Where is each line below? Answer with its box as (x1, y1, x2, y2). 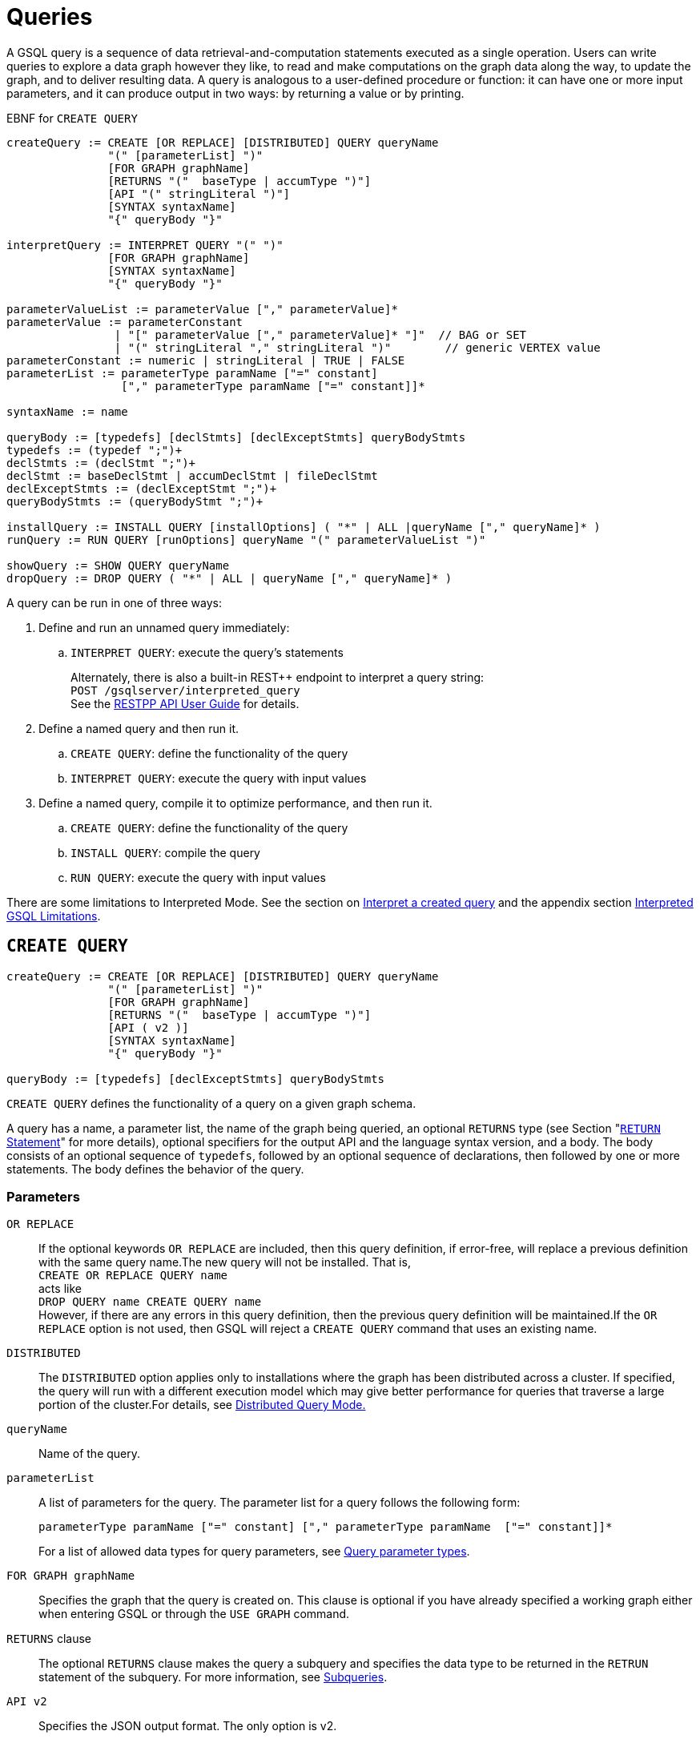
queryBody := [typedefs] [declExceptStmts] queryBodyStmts (6, 1072, 385, 1085)
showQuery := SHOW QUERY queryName (6, 558, 230, 572)
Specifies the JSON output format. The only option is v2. (38, 1719, 337, 1733)
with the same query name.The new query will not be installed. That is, (38, 1255, 411, 1270)
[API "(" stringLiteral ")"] (107, 187, 291, 200)
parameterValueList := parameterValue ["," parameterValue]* (6, 302, 398, 316)
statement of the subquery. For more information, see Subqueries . (38, 1670, 388, 1685)
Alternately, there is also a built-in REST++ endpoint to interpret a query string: (70, 670, 485, 684)
